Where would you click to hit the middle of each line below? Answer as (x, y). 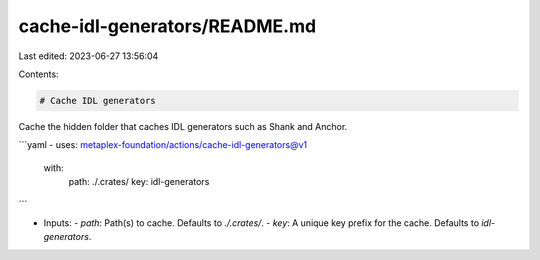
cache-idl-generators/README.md (167, 26)
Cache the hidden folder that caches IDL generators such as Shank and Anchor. (183, 126)
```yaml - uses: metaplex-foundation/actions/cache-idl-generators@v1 (163, 145)
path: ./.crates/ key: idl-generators (139, 182)
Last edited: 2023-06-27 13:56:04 (88, 56)
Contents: (38, 74)
